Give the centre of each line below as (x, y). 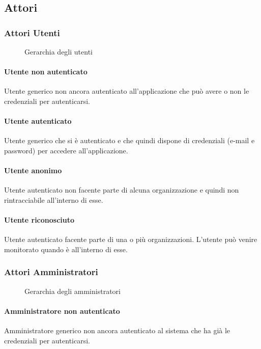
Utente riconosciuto (39, 220)
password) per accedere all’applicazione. (66, 150)
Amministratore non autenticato (62, 311)
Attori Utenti (32, 32)
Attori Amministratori (51, 272)
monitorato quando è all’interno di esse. (66, 249)
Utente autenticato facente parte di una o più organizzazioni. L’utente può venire (131, 239)
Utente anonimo (33, 170)
